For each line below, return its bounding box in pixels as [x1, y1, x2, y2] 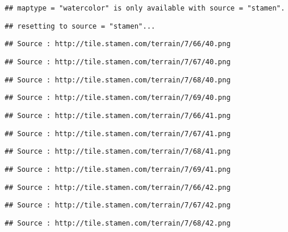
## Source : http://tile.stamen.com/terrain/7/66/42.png [5, 183, 231, 192]
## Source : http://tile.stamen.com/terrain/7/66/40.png [5, 40, 231, 49]
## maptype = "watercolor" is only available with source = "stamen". [5, 4, 285, 12]
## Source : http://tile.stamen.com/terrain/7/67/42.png [5, 201, 231, 210]
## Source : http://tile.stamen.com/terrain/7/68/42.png [5, 219, 231, 227]
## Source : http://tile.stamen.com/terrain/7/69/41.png [5, 165, 231, 174]
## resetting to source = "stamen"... [5, 22, 155, 30]
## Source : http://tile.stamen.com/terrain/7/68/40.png [5, 75, 231, 84]
